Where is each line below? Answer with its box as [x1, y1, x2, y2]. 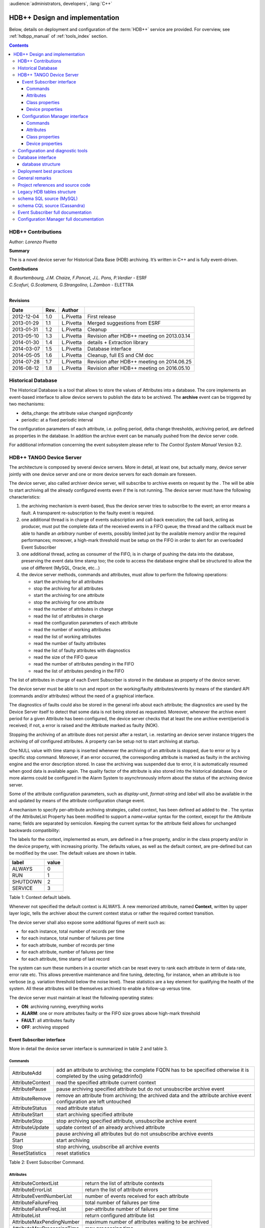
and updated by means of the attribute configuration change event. [9, 798, 145, 804]
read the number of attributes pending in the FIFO [33, 661, 134, 667]
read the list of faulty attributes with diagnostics [33, 647, 131, 653]
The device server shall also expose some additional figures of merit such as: [9, 919, 166, 925]
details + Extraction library [87, 339, 148, 346]
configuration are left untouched [56, 1098, 131, 1105]
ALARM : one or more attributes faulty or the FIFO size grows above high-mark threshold [21, 1010, 201, 1016]
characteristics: [9, 494, 41, 500]
